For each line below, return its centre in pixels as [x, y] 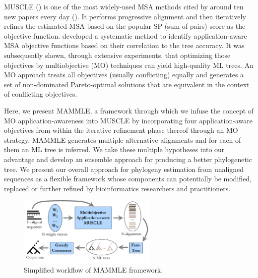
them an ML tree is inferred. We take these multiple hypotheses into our [114, 149]
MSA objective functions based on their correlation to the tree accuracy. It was [124, 45]
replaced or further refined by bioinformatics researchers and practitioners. [117, 188]
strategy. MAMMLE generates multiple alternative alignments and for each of [123, 139]
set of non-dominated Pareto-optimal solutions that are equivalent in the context [127, 84]
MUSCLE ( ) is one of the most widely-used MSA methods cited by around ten [124, 6]
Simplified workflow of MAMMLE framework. [94, 269]
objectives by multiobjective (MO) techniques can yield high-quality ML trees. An [129, 65]
